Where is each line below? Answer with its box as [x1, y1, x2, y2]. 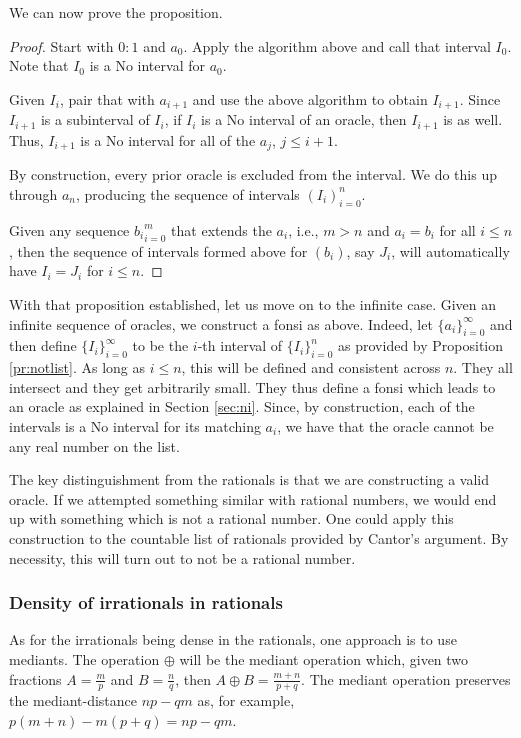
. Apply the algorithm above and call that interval [183, 35, 491, 56]
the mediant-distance [9, 690, 138, 711]
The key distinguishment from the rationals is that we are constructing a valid [9, 469, 490, 490]
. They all [453, 357, 513, 378]
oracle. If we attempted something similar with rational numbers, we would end [9, 488, 497, 509]
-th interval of [197, 335, 283, 356]
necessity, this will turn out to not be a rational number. [9, 547, 356, 568]
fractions [9, 668, 62, 689]
